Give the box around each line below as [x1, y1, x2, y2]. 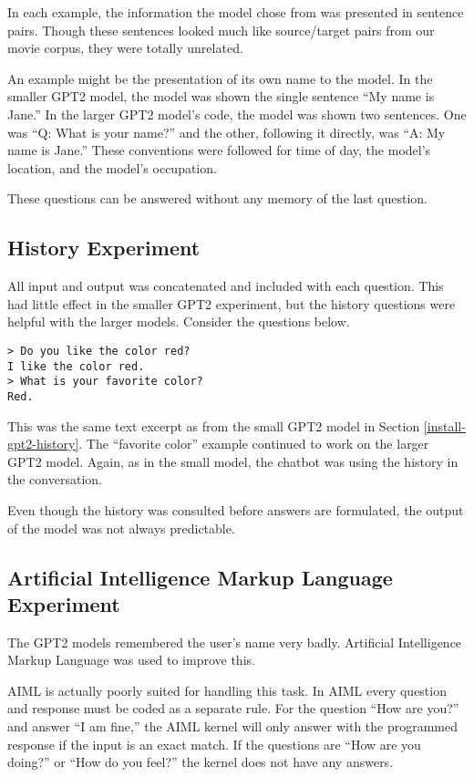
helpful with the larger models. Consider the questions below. [7, 312, 350, 331]
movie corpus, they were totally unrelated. [7, 38, 243, 57]
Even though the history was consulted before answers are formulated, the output [7, 500, 464, 519]
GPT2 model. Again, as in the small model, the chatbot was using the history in [7, 451, 459, 471]
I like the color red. [7, 359, 145, 373]
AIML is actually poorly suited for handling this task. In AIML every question [7, 680, 447, 699]
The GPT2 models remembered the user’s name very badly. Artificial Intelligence [7, 632, 462, 651]
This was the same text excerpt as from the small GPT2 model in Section [7, 416, 420, 435]
